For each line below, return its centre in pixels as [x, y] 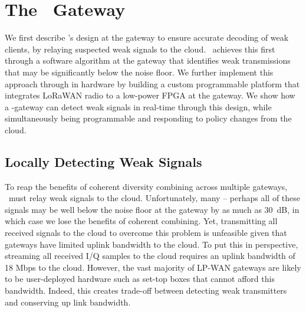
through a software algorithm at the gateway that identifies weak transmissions [148, 60]
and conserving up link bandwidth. [68, 302]
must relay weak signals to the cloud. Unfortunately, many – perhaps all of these [154, 198]
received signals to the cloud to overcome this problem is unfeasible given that [146, 233]
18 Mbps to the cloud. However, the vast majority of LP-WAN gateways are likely [153, 267]
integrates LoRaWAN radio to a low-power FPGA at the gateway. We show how [150, 95]
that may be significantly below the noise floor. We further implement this [139, 72]
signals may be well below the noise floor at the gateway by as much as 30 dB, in [152, 209]
